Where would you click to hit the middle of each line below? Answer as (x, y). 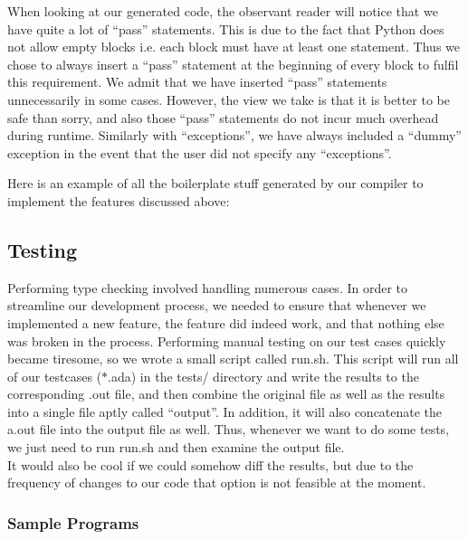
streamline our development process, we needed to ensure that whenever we (217, 305)
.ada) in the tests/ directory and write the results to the (263, 376)
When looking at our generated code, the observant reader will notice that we (223, 11)
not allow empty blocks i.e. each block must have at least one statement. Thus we (234, 47)
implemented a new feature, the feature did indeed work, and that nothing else (226, 322)
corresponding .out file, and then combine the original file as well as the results (226, 394)
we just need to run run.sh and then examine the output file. (176, 447)
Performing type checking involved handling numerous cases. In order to (208, 287)
